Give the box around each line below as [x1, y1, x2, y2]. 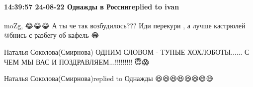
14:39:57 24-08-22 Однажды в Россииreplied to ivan [4, 1, 179, 11]
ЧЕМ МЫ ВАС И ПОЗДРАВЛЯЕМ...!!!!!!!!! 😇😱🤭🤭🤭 [4, 56, 155, 67]
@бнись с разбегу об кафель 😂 [4, 30, 99, 40]
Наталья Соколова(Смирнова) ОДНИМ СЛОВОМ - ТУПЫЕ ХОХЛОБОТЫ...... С [4, 46, 250, 57]
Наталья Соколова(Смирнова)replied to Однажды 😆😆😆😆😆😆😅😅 [4, 73, 214, 84]
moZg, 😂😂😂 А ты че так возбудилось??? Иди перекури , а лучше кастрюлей [4, 20, 246, 30]
